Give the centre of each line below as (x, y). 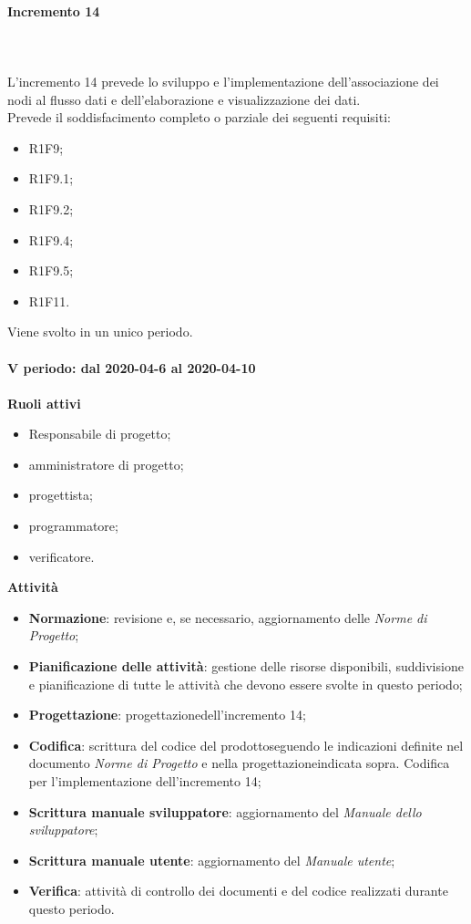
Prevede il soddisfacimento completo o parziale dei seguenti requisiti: (199, 117)
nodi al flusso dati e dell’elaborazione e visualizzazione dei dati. (184, 99)
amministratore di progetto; (106, 464)
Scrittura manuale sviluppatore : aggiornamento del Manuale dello (225, 811)
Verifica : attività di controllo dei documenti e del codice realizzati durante (238, 891)
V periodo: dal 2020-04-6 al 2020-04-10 (132, 367)
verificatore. (61, 556)
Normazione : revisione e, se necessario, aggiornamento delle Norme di (228, 617)
